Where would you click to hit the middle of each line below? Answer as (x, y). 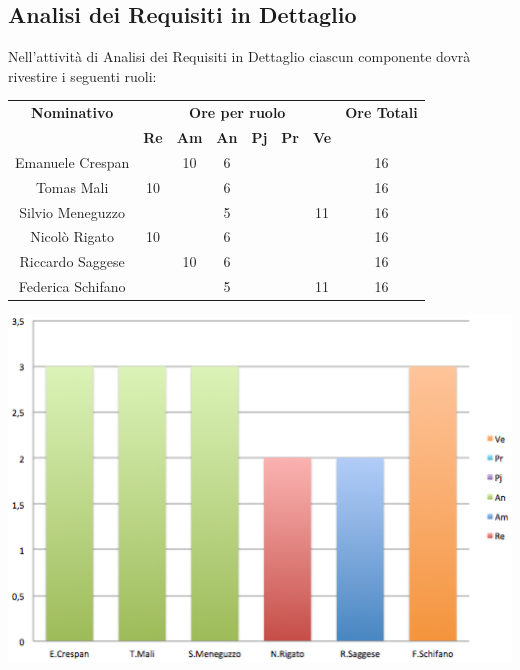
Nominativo (72, 112)
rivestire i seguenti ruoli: (82, 75)
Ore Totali (381, 112)
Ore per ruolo (237, 112)
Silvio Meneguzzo (72, 211)
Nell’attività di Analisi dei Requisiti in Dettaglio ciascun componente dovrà (239, 56)
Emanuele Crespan (72, 161)
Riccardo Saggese (72, 261)
